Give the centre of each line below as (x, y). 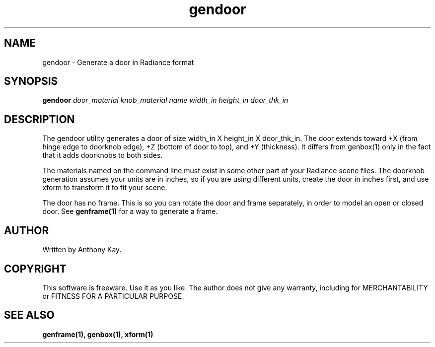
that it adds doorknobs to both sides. (103, 155)
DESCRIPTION (39, 119)
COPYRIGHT (35, 269)
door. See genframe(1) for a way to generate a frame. (130, 211)
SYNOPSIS (31, 81)
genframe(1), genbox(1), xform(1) (98, 334)
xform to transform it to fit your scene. (105, 188)
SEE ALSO (29, 315)
